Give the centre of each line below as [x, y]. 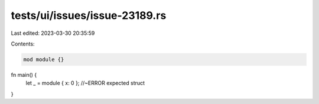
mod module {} [44, 59]
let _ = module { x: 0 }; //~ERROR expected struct [85, 83]
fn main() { [24, 74]
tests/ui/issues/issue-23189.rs [89, 15]
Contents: [23, 44]
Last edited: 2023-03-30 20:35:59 [53, 33]
